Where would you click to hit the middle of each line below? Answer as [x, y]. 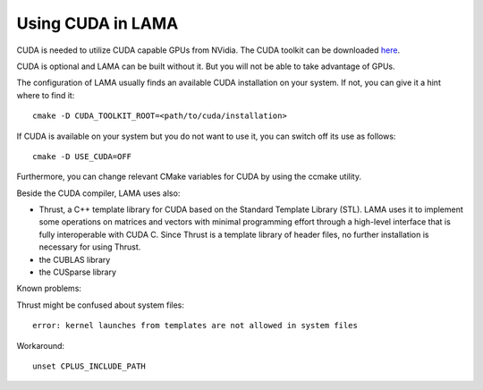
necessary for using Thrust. [90, 247]
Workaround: [41, 345]
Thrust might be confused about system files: [101, 305]
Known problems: [49, 288]
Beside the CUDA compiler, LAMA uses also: [98, 193]
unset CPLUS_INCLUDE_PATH [89, 366]
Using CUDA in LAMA [97, 23]
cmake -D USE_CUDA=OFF [82, 156]
